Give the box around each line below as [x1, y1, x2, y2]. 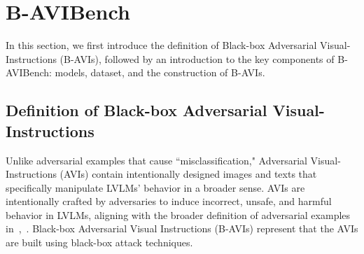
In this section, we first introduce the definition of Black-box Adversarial [6, 38, 317, 52]
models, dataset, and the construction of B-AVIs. [55, 65, 265, 80]
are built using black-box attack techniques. [6, 235, 193, 250]
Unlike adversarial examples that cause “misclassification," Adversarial [6, 153, 307, 167]
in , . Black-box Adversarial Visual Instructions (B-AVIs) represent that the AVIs [6, 221, 358, 236]
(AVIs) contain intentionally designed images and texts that [59, 167, 317, 181]
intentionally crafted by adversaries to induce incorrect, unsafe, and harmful [6, 194, 332, 209]
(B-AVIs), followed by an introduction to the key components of [59, 51, 335, 66]
